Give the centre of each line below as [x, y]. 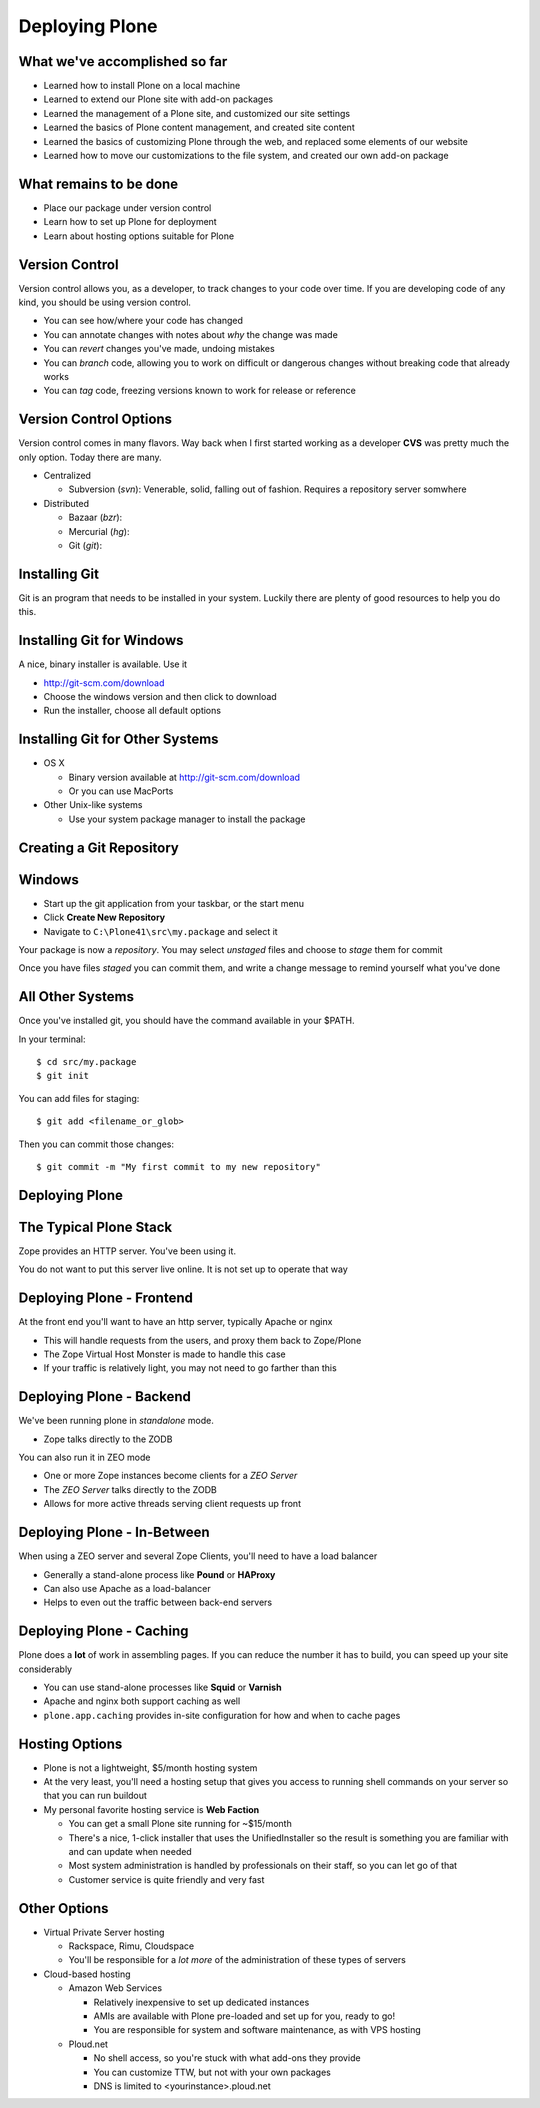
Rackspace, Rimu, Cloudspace [131, 1946]
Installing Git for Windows [101, 640]
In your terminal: [52, 1039]
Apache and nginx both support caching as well [142, 1701]
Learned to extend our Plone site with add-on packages [158, 99]
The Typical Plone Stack [95, 1226]
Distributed [66, 503]
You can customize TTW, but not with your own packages [212, 2072]
